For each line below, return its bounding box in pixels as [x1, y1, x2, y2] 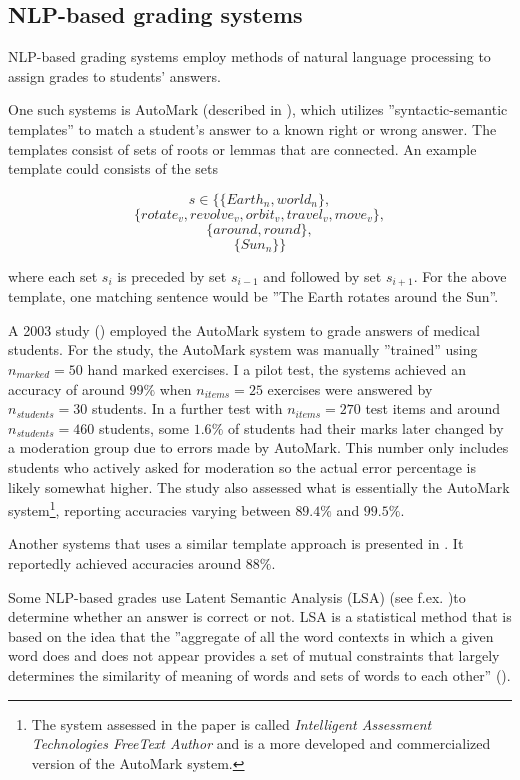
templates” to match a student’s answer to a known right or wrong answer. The [8, 118, 497, 139]
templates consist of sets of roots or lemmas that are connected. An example [8, 138, 477, 159]
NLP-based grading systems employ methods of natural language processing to [8, 46, 491, 67]
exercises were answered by [267, 378, 433, 399]
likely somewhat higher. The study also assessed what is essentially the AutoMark [8, 476, 510, 497]
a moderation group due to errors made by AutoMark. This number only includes [8, 437, 509, 458]
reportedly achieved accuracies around [8, 553, 242, 573]
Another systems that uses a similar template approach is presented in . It [8, 533, 464, 554]
